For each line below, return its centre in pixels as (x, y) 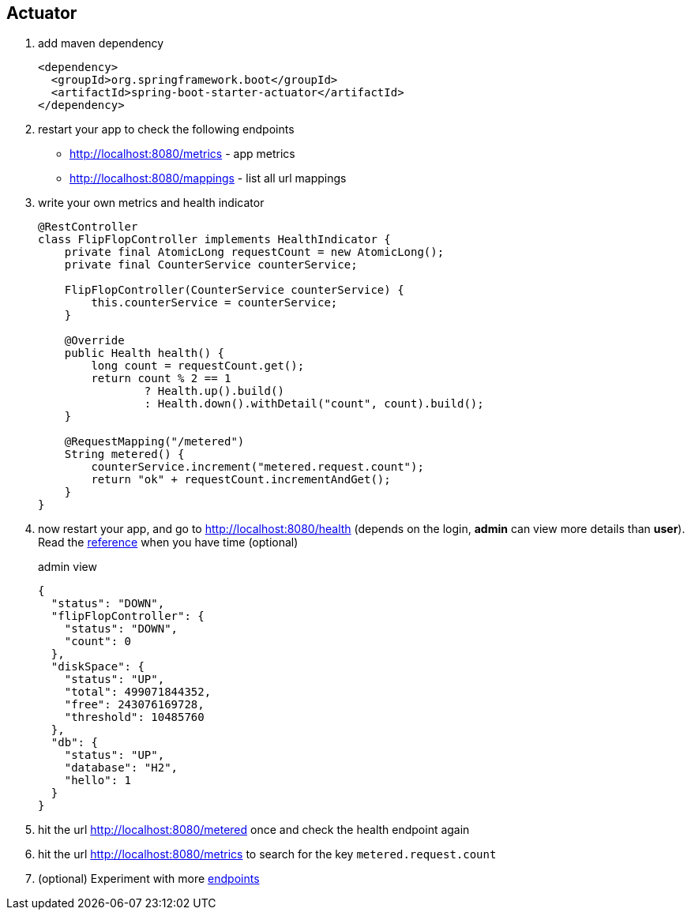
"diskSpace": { (98, 667)
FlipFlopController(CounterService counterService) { (234, 290)
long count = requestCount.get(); (198, 366)
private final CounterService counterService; (211, 265)
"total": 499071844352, (138, 692)
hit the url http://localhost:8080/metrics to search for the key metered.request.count (267, 854)
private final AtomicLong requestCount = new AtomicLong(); (254, 252)
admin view (68, 567)
